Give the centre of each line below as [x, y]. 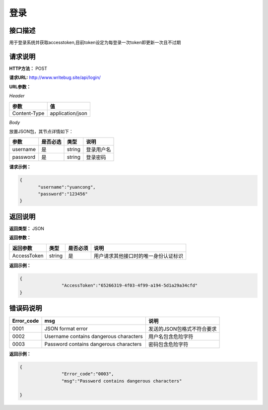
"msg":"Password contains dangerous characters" [122, 381]
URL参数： [20, 86]
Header [17, 96]
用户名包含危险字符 [171, 337]
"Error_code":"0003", [88, 374]
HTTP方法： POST [28, 68]
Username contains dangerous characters [94, 337]
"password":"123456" [63, 194]
